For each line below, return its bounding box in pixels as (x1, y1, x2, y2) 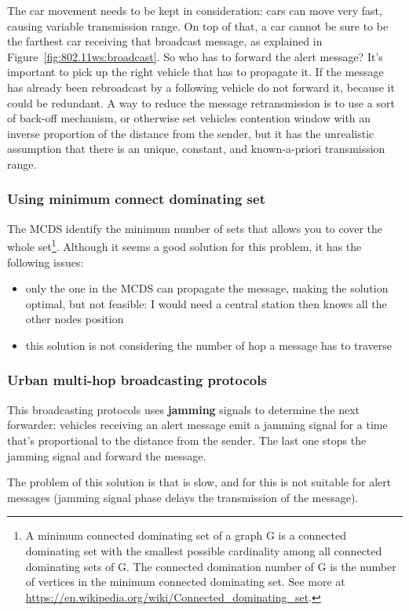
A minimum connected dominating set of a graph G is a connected (25, 527, 347, 544)
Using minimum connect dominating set (7, 189, 265, 209)
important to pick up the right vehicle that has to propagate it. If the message (7, 64, 384, 80)
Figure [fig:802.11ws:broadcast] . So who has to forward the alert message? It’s (7, 48, 383, 64)
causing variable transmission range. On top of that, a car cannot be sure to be (7, 17, 389, 34)
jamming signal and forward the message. (7, 447, 206, 464)
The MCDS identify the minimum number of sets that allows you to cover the (7, 220, 383, 236)
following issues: (7, 253, 84, 270)
